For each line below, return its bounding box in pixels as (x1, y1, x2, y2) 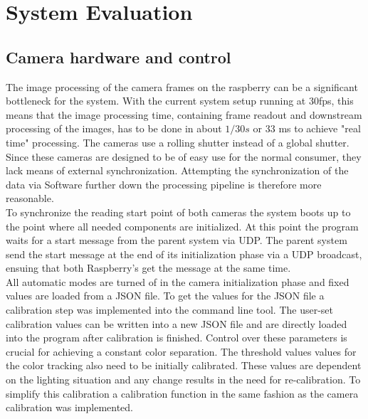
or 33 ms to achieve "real (253, 121, 361, 136)
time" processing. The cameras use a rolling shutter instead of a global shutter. (6, 134, 349, 149)
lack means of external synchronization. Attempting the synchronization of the (6, 163, 349, 178)
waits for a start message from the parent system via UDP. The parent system (6, 233, 347, 248)
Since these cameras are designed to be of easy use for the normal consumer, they (6, 149, 362, 164)
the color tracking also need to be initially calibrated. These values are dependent (6, 358, 362, 373)
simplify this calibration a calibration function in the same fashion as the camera (6, 386, 359, 401)
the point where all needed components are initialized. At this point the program (6, 218, 359, 233)
